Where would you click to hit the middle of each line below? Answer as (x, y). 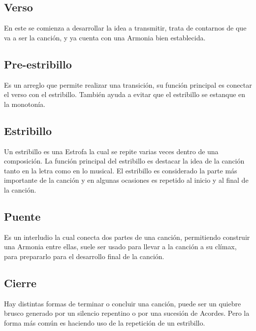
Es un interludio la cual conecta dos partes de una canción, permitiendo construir (127, 237)
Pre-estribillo (38, 64)
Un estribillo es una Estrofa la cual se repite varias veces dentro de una (111, 151)
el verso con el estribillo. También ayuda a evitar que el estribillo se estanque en (125, 94)
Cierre (20, 282)
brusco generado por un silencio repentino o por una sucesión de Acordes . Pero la (127, 313)
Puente (22, 216)
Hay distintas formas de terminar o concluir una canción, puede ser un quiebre (123, 303)
